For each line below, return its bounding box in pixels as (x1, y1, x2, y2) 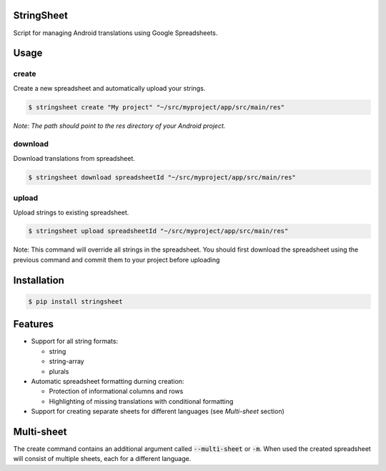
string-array (49, 357, 85, 366)
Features (13, 318, 54, 330)
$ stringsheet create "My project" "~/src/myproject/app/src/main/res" (28, 103, 285, 111)
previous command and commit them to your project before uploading (13, 255, 220, 264)
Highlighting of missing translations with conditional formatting (49, 397, 234, 405)
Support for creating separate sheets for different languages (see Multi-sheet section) (31, 407, 285, 416)
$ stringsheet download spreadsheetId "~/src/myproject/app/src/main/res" (28, 173, 297, 182)
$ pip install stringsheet (28, 297, 123, 305)
